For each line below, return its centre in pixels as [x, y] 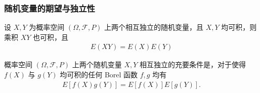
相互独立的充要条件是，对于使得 [193, 64]
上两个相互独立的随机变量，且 [154, 27]
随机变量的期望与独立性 [50, 8]
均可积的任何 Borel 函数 [99, 75]
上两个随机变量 [97, 64]
